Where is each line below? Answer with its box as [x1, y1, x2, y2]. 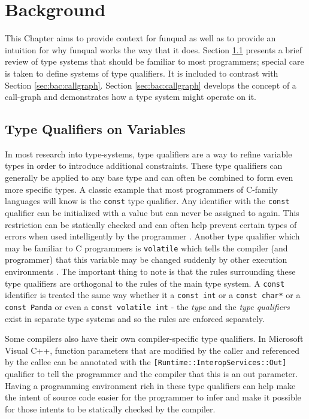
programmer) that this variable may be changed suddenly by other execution [5, 253, 287, 266]
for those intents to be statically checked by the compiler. [5, 402, 216, 415]
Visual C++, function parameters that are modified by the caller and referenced [5, 344, 299, 356]
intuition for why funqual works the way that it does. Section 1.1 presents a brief [5, 43, 302, 56]
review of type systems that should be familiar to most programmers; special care [5, 55, 304, 68]
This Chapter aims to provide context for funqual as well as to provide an [5, 32, 276, 44]
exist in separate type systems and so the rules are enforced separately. [5, 312, 265, 324]
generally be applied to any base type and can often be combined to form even [5, 171, 293, 184]
